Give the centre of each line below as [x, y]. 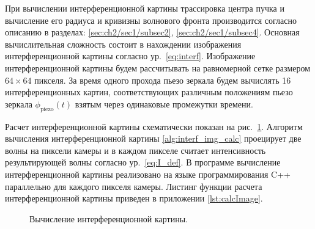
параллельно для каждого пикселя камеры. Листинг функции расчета [134, 186]
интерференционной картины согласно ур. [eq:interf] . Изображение [130, 56]
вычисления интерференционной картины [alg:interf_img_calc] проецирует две [153, 138]
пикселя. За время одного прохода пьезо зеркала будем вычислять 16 [163, 80]
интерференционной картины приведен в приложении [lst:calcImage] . [134, 198]
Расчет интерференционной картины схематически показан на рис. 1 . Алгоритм [154, 126]
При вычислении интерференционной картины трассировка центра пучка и [145, 8]
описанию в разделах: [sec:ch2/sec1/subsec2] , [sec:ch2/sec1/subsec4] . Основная [152, 32]
